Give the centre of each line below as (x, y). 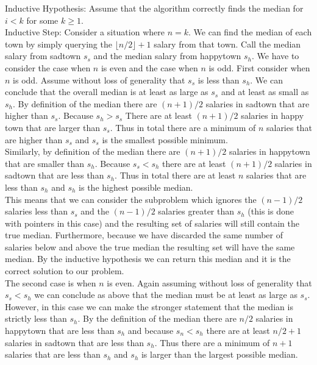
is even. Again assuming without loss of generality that (209, 282)
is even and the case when (149, 67)
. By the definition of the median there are (157, 318)
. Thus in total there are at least (175, 175)
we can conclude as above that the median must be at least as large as (166, 295)
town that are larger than (53, 127)
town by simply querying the (59, 44)
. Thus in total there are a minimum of (183, 127)
